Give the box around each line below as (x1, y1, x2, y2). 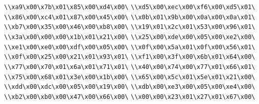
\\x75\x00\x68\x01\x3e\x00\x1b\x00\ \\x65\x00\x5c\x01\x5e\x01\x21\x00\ (4, 73, 255, 81)
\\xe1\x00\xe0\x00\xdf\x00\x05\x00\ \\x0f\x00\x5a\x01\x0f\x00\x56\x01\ (4, 43, 255, 51)
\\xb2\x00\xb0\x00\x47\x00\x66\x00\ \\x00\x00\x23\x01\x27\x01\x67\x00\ (4, 93, 255, 100)
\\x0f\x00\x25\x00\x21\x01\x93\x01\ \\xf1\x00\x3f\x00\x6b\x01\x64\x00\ (4, 53, 255, 61)
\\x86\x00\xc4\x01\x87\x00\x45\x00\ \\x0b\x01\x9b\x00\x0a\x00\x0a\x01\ (4, 13, 255, 21)
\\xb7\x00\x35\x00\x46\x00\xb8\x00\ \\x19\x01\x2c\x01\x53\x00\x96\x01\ (4, 23, 255, 31)
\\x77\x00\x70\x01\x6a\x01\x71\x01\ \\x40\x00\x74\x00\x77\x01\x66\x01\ (4, 63, 255, 71)
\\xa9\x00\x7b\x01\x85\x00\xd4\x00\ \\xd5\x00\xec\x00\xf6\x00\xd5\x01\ (4, 4, 255, 11)
